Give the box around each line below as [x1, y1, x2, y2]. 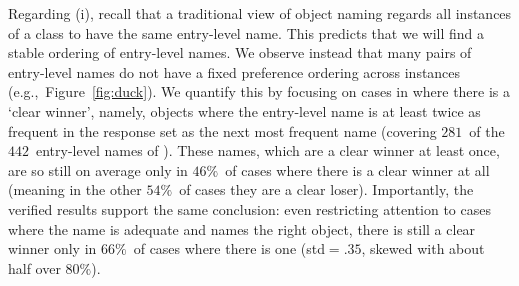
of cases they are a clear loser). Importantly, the [179, 179, 474, 200]
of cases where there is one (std [133, 238, 325, 259]
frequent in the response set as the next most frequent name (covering [8, 120, 437, 141]
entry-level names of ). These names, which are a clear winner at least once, [35, 140, 500, 161]
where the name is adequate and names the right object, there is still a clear [8, 218, 476, 239]
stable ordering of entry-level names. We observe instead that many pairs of [8, 42, 472, 63]
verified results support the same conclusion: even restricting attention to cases [8, 198, 491, 219]
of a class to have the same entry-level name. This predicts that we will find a [8, 22, 484, 43]
